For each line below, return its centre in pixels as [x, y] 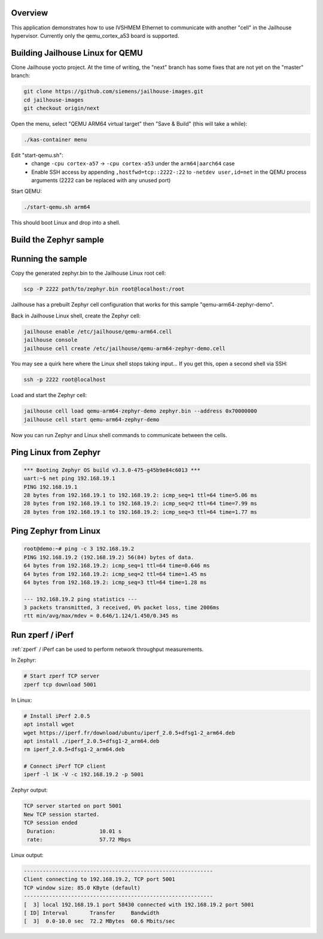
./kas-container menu [55, 140]
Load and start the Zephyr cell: [49, 395]
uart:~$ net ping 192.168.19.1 [70, 478]
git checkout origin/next [62, 108]
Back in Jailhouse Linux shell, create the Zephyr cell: [76, 316]
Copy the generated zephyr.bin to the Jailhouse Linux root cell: [89, 273]
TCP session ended [51, 823]
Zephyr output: [29, 790]
